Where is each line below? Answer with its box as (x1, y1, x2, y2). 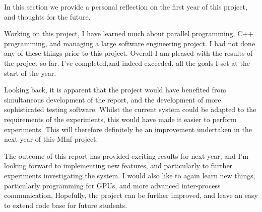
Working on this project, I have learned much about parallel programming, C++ (4, 28, 254, 39)
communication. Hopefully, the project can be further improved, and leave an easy (4, 190, 258, 200)
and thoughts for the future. (4, 11, 91, 22)
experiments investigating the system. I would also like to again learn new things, (4, 170, 255, 180)
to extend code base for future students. (4, 199, 127, 210)
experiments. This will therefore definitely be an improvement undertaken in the (4, 124, 252, 134)
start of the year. (4, 67, 56, 78)
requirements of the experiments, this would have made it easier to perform (4, 114, 237, 124)
